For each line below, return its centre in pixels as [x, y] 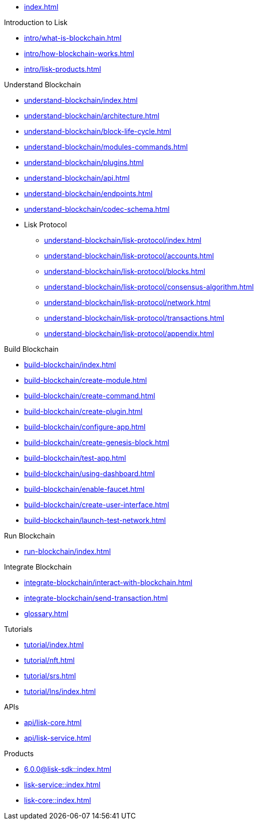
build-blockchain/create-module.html [86, 380]
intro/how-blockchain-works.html [79, 53]
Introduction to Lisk [36, 22]
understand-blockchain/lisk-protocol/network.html [127, 302]
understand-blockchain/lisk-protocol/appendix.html [129, 333]
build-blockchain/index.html [70, 365]
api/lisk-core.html [53, 722]
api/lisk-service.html [58, 738]
